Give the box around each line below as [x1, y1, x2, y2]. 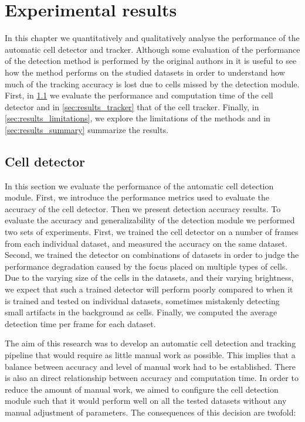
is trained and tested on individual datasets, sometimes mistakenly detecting [5, 294, 280, 307]
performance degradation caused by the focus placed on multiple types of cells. [5, 260, 288, 272]
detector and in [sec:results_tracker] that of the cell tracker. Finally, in [5, 100, 259, 113]
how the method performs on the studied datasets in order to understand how [5, 66, 285, 78]
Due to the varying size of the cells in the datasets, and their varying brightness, [5, 271, 294, 284]
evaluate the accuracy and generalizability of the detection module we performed [5, 214, 295, 226]
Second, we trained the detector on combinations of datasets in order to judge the [5, 249, 299, 261]
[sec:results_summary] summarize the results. [5, 123, 169, 135]
